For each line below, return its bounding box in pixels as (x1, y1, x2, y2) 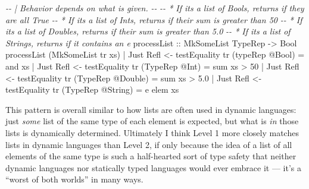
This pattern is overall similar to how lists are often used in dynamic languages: (5, 103, 296, 115)
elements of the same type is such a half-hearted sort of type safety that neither (5, 150, 296, 162)
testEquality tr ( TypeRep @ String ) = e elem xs (5, 83, 179, 96)
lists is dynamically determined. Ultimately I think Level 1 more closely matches (5, 126, 299, 138)
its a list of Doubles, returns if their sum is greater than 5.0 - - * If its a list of (5, 25, 291, 37)
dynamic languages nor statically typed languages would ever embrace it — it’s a (5, 161, 302, 174)
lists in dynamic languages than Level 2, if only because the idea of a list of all (5, 138, 292, 150)
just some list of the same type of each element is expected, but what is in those (5, 115, 299, 127)
